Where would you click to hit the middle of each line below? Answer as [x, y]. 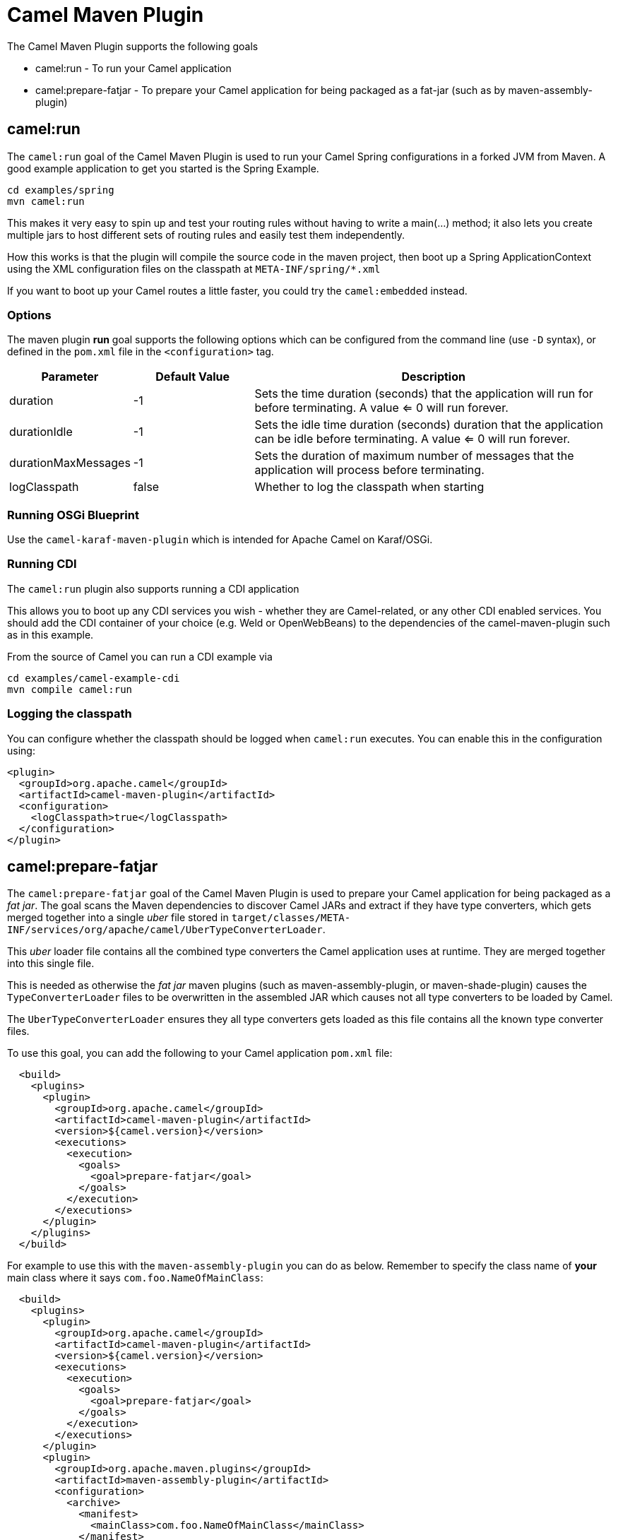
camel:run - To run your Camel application [133, 68]
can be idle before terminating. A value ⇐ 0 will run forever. [412, 439]
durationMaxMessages [70, 463]
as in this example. [50, 634]
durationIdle [41, 432]
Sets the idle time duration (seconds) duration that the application [429, 425]
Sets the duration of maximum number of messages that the [414, 456]
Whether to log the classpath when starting [369, 487]
